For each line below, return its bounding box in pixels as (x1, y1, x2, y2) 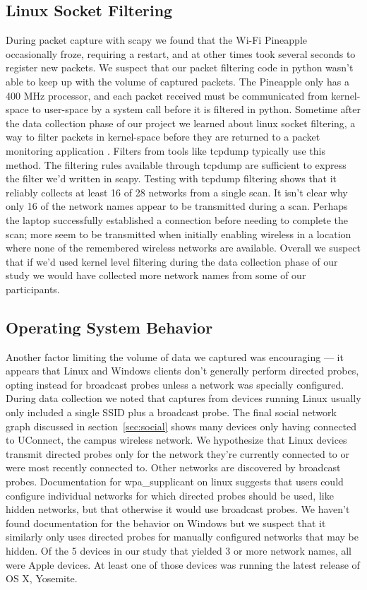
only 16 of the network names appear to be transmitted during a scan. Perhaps (6, 199, 348, 213)
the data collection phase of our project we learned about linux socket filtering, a (6, 115, 356, 130)
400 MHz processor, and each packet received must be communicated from (6, 88, 328, 102)
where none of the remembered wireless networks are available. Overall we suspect (6, 240, 361, 255)
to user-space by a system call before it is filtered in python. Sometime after (32, 102, 361, 117)
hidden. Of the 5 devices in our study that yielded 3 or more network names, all (6, 543, 351, 557)
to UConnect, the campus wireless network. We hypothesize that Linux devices (6, 432, 347, 447)
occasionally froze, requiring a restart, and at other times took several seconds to (6, 46, 356, 61)
